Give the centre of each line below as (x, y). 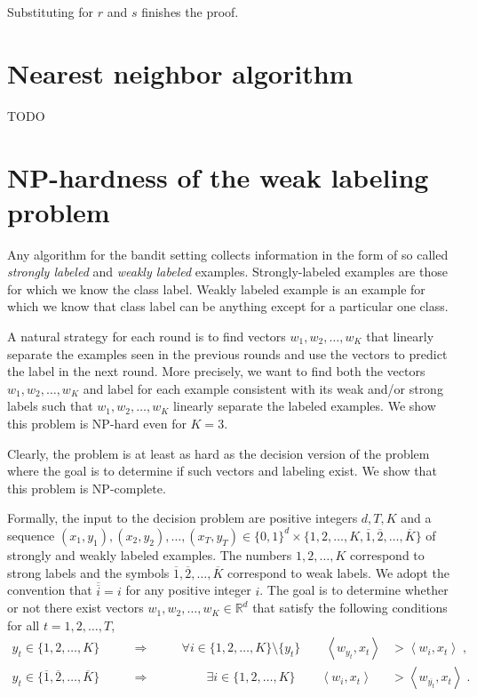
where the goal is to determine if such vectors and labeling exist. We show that (222, 471)
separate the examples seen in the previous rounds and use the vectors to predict (227, 353)
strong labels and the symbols (88, 572)
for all (24, 625)
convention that (50, 590)
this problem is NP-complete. (87, 488)
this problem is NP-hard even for (97, 423)
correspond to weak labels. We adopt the (338, 572)
